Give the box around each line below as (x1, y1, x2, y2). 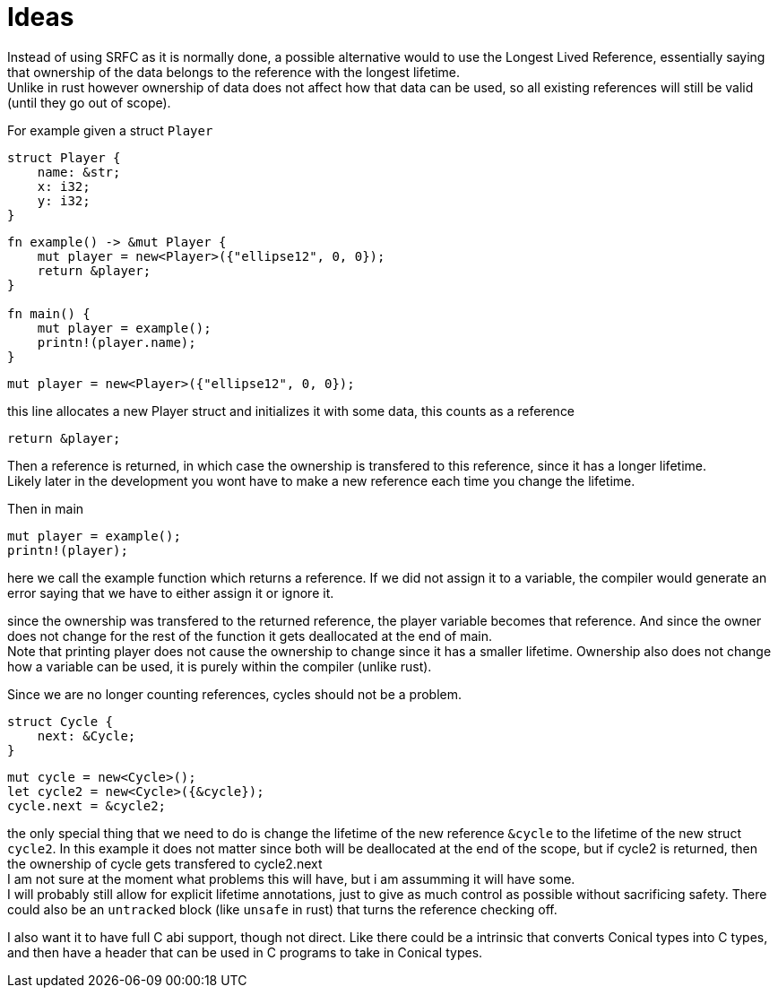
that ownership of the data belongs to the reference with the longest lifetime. (7, 64, 461, 80)
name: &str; (37, 164, 121, 179)
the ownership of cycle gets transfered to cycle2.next (7, 855, 323, 871)
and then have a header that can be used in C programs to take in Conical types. (7, 944, 483, 960)
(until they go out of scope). (7, 94, 171, 110)
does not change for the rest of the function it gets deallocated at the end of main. (7, 627, 493, 644)
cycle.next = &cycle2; (7, 798, 167, 813)
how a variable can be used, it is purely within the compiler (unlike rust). (7, 658, 432, 674)
